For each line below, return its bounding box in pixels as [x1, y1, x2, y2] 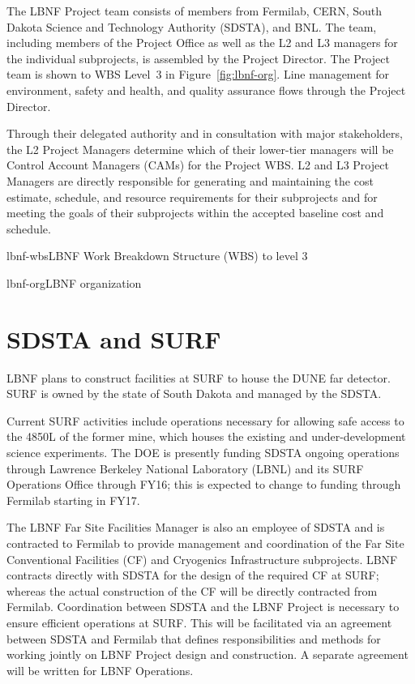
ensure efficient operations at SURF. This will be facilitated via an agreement [6, 613, 392, 631]
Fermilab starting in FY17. [6, 491, 140, 508]
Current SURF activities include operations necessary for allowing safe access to [6, 412, 404, 429]
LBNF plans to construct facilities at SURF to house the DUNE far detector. [6, 369, 391, 386]
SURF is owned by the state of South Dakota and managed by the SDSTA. [6, 385, 382, 402]
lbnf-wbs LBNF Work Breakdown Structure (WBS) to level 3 [6, 247, 308, 264]
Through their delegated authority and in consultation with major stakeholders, [6, 125, 403, 142]
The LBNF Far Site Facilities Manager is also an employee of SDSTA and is [6, 519, 385, 536]
